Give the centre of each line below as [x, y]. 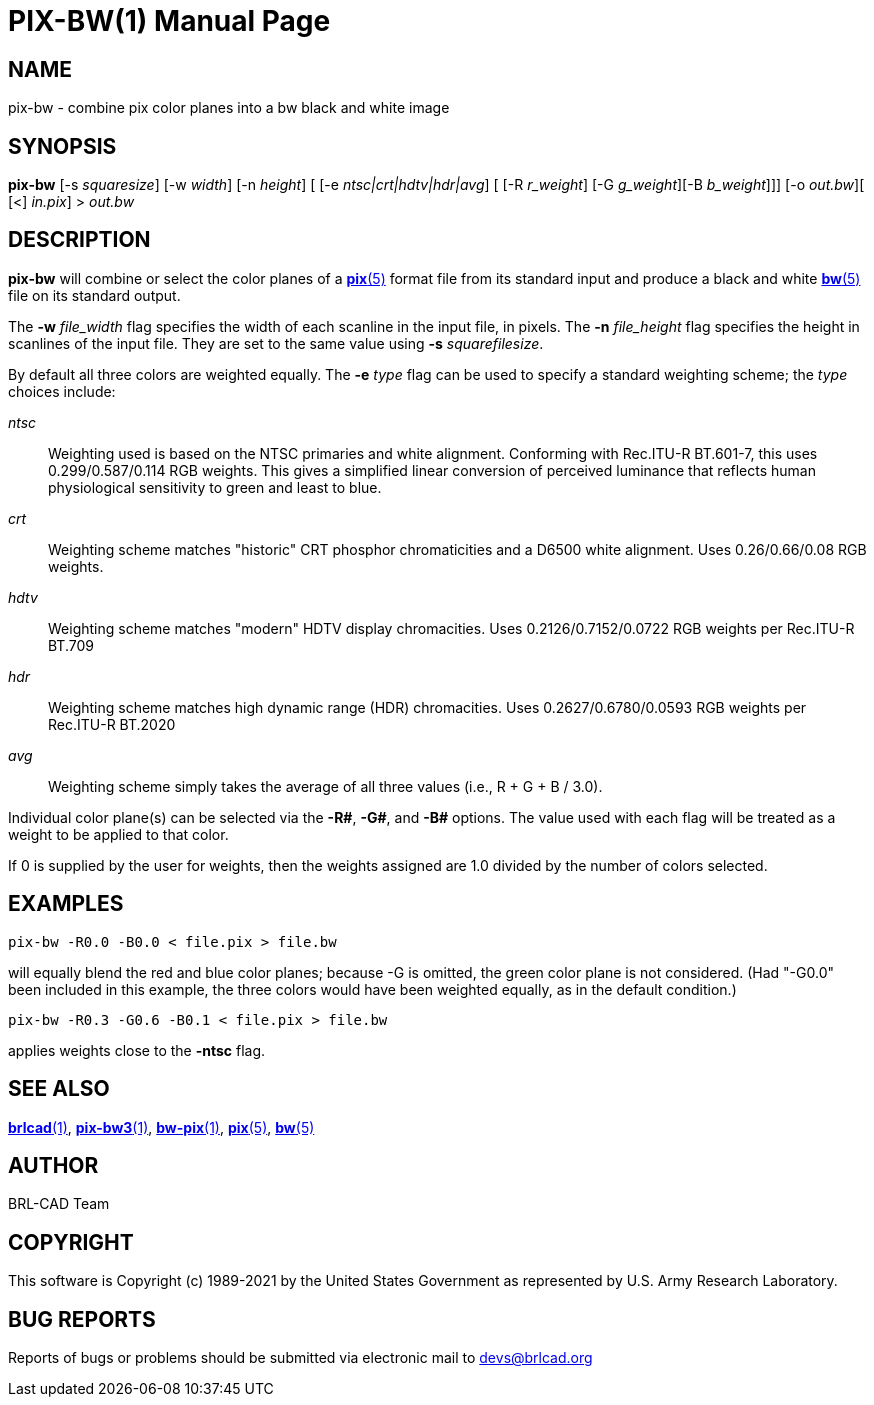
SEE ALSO [59, 1089]
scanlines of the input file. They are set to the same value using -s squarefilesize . [276, 343]
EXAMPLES [66, 904]
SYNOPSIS [62, 146]
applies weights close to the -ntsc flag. [137, 1050]
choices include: [62, 391]
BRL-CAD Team [59, 1204]
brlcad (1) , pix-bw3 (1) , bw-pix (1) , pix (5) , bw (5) [161, 1127]
